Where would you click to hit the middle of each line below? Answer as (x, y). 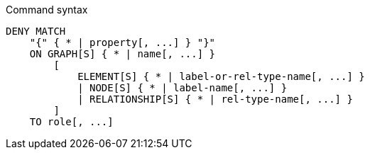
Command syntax (47, 10)
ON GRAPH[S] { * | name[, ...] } (123, 54)
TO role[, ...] (71, 122)
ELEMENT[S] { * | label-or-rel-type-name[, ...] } (221, 76)
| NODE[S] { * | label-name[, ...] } (183, 88)
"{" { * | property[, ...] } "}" (123, 42)
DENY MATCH (36, 31)
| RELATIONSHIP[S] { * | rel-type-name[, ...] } (215, 99)
